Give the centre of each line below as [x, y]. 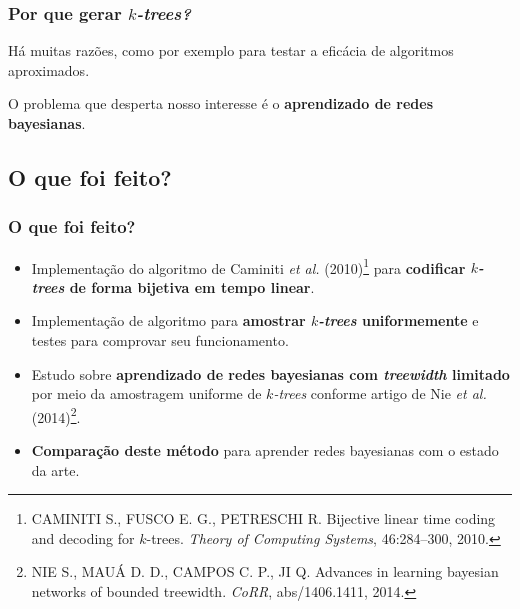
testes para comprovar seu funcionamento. [160, 340]
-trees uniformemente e [398, 320]
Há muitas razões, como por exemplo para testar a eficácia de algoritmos [231, 50]
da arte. [55, 469]
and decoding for [83, 537]
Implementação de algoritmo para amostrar [168, 320]
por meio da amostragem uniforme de [146, 393]
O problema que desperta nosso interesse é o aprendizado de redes [221, 103]
